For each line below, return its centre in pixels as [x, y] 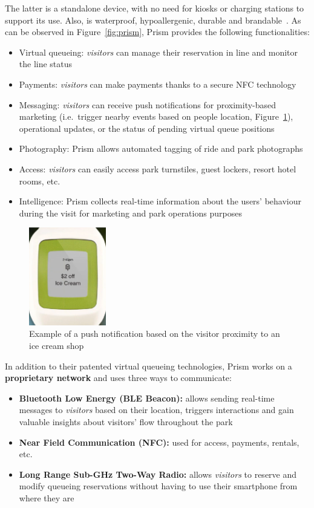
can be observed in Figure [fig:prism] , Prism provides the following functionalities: [157, 32]
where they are [47, 497]
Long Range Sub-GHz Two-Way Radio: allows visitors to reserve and [158, 474]
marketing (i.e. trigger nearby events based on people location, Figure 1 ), [156, 116]
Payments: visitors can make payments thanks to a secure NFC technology [158, 84]
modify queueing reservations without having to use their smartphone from [158, 486]
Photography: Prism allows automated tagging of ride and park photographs [161, 148]
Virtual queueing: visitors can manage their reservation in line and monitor [159, 52]
